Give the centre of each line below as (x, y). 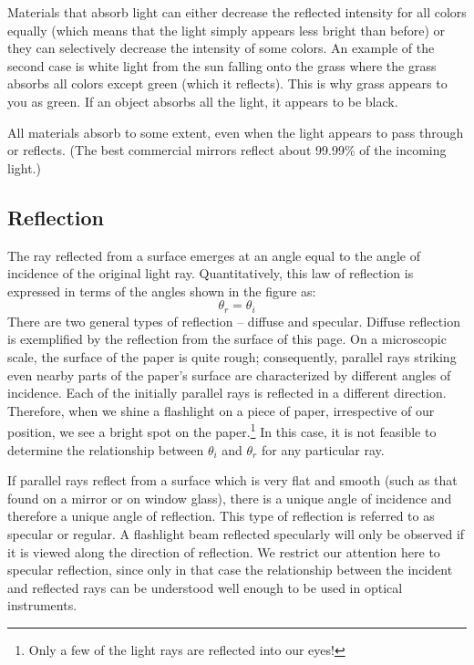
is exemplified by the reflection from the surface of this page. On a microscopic (227, 339)
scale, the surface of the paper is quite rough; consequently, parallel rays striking (232, 356)
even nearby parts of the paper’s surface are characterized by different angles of (229, 374)
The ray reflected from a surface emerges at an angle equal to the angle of (214, 255)
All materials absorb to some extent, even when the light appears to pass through (236, 132)
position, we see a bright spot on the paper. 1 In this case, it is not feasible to (222, 430)
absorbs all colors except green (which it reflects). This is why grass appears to (227, 83)
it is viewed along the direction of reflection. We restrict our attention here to (224, 551)
